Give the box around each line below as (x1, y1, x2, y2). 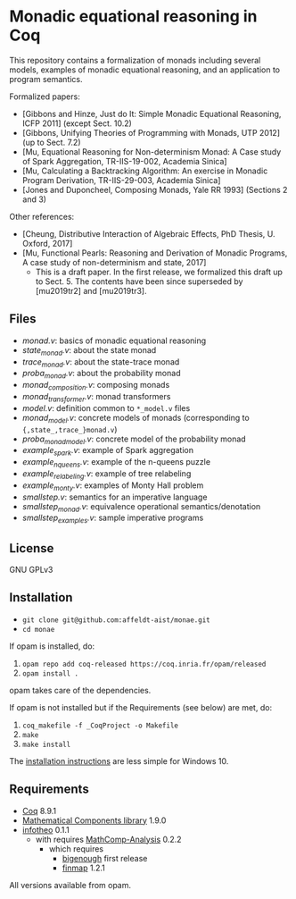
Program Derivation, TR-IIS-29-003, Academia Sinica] (21, 174, 221, 185)
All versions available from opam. (9, 879, 132, 890)
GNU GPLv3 (9, 564, 53, 575)
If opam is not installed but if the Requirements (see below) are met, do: (9, 702, 273, 712)
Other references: (9, 211, 75, 222)
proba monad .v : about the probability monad (21, 368, 181, 381)
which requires (48, 843, 104, 854)
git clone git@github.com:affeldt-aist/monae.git (21, 615, 211, 625)
